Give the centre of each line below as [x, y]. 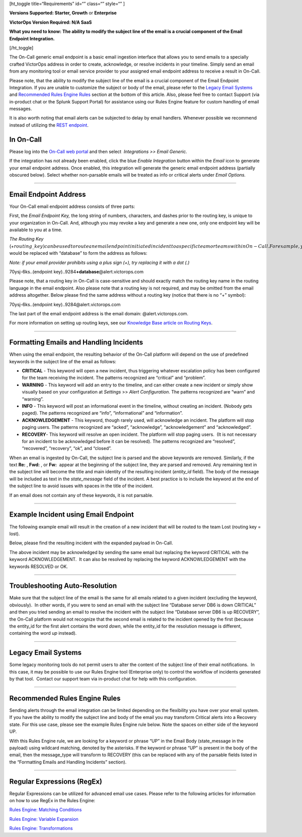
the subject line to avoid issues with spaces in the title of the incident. [81, 486]
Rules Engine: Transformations [41, 828]
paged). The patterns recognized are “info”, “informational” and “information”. [102, 413]
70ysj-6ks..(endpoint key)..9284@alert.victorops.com [65, 304]
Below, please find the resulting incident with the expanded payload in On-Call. [91, 543]
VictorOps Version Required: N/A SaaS [51, 22]
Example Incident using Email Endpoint [72, 515]
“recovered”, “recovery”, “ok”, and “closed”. [67, 449]
